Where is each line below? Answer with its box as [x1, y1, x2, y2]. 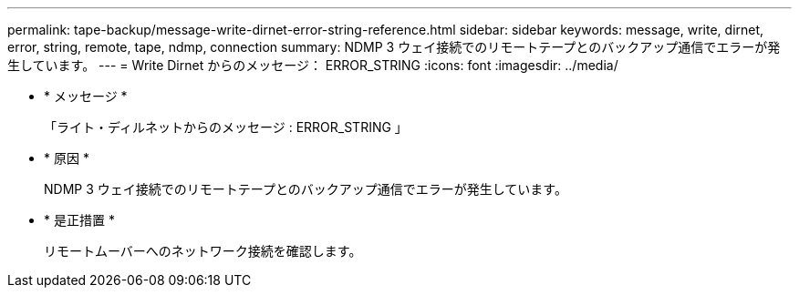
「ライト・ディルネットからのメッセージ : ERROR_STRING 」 [44, 119, 408, 135]
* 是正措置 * [44, 212, 115, 228]
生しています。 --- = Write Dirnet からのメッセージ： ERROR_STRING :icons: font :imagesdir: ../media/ [7, 57, 618, 73]
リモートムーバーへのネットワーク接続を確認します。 [44, 243, 362, 259]
